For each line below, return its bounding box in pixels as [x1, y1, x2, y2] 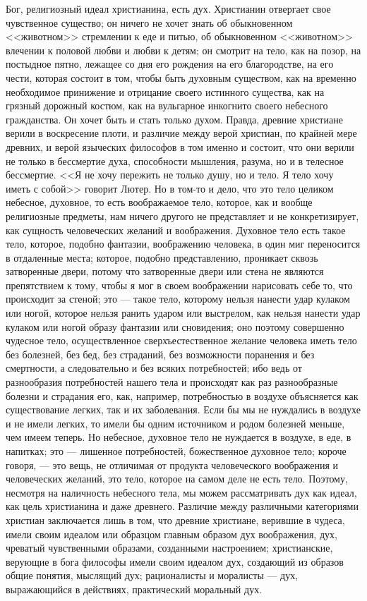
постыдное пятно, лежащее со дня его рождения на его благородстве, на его [6, 56, 334, 71]
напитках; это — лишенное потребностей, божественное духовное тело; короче [6, 444, 347, 458]
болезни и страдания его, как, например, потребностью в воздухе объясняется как [6, 388, 359, 403]
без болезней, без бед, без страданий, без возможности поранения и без [6, 346, 315, 361]
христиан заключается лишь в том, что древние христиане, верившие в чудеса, [6, 512, 345, 527]
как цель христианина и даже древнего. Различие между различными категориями [6, 499, 359, 514]
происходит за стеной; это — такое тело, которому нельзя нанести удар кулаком [6, 291, 350, 306]
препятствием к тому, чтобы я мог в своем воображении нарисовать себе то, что [6, 277, 353, 292]
